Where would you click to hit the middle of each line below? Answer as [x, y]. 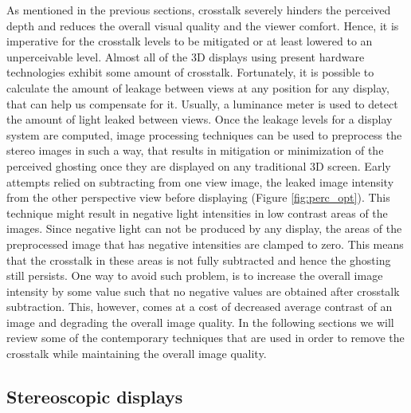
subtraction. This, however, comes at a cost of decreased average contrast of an [200, 307]
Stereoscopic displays [95, 397]
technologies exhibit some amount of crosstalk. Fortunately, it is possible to [190, 72]
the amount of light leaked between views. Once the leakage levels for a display [200, 119]
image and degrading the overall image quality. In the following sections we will [200, 322]
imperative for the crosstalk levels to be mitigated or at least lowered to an [190, 41]
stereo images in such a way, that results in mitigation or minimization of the [195, 150]
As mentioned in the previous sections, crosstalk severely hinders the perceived [199, 10]
